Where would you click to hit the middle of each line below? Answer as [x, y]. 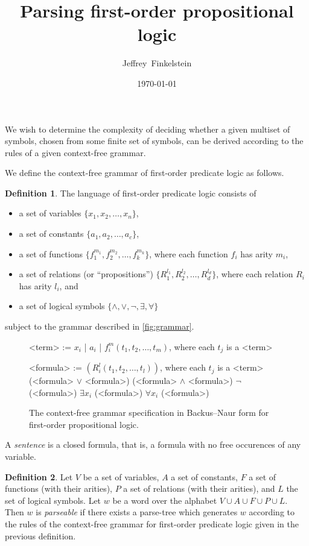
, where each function [189, 253]
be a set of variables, [121, 476]
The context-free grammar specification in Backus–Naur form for [149, 413]
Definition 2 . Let [39, 476]
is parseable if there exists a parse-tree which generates [137, 512]
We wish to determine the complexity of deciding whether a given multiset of [148, 129]
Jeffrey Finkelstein [157, 63]
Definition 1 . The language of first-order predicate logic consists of [131, 193]
